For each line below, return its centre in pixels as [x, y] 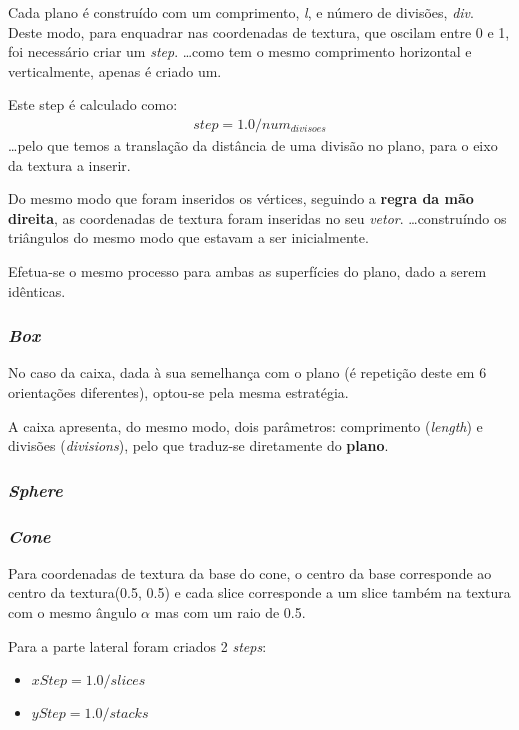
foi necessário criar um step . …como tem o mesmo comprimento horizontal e [240, 51]
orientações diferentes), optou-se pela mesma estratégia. [178, 391]
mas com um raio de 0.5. [230, 612]
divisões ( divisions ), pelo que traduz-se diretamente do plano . [198, 445]
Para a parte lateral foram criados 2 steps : [137, 645]
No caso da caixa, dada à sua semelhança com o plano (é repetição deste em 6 [247, 372]
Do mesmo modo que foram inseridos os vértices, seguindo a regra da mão [241, 198]
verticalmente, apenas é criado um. [115, 70]
